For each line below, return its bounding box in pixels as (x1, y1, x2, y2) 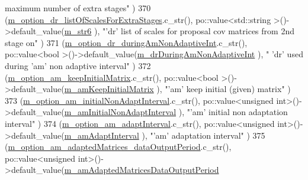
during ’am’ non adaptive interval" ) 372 (5, 59, 151, 71)
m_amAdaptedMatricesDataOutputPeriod (64, 163, 219, 176)
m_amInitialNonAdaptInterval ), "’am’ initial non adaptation (64, 106, 288, 118)
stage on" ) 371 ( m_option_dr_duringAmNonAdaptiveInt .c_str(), (5, 36, 248, 48)
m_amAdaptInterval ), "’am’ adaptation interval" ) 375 (64, 129, 265, 141)
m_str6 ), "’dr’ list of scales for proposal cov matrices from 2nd (64, 25, 294, 37)
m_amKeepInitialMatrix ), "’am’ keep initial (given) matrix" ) (64, 83, 291, 95)
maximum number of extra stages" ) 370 (5, 2, 151, 14)
